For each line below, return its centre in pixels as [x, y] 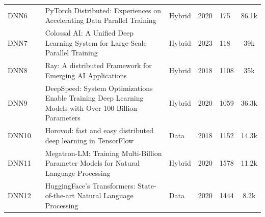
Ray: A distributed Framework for [98, 65]
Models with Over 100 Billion [91, 107]
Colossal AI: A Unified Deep [89, 33]
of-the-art [60, 195]
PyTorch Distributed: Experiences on [103, 10]
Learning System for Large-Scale [96, 42]
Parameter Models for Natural [92, 163]
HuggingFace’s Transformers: [90, 185]
